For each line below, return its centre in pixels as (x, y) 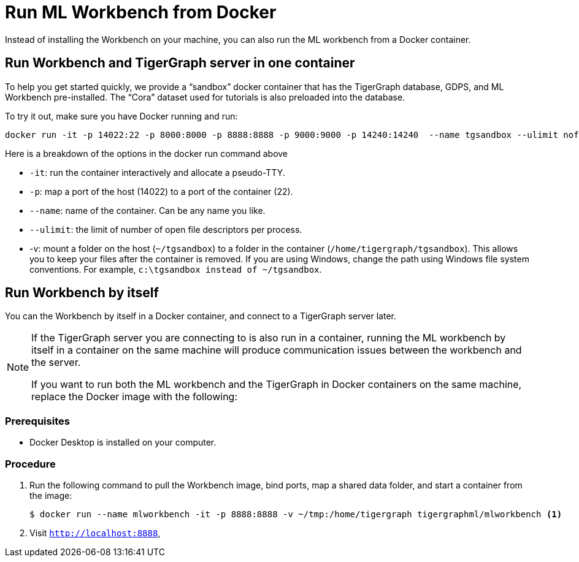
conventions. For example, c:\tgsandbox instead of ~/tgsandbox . (176, 269)
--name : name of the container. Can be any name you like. (148, 210)
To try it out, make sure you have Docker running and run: (121, 116)
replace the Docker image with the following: (134, 397)
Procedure (30, 464)
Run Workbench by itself (82, 293)
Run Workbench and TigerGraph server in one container (180, 63)
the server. (56, 363)
